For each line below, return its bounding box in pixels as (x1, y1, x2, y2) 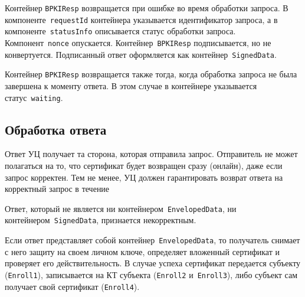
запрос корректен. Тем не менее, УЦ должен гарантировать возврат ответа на (5, 171, 283, 183)
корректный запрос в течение (5, 182, 110, 195)
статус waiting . (5, 91, 63, 103)
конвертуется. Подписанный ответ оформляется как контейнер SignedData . (5, 48, 277, 60)
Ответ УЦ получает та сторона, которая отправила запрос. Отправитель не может (5, 148, 298, 160)
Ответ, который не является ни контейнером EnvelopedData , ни (5, 202, 237, 214)
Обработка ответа (5, 120, 107, 138)
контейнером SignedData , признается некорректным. (5, 214, 196, 226)
